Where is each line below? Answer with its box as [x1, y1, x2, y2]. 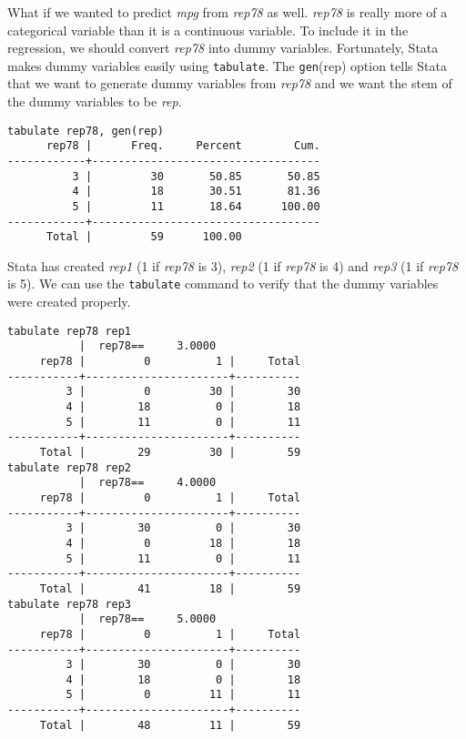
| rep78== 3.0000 [78, 339, 217, 353]
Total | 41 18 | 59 [39, 582, 301, 595]
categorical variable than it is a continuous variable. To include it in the [7, 20, 409, 39]
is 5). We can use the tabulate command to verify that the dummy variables [7, 274, 439, 293]
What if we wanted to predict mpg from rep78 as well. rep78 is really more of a [7, 3, 448, 21]
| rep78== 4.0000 [78, 476, 217, 490]
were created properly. [7, 292, 131, 311]
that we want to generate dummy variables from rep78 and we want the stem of [7, 74, 452, 93]
